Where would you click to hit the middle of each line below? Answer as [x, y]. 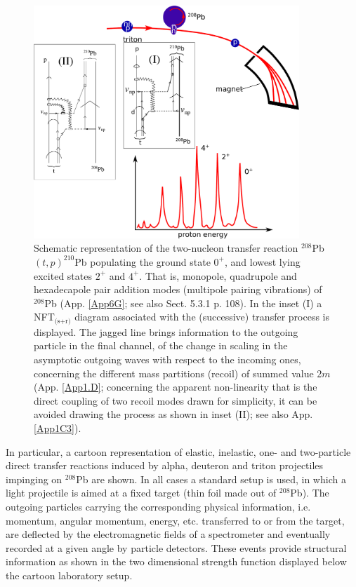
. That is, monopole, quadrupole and [218, 275]
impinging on [34, 479]
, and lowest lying [263, 261]
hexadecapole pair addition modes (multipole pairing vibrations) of [178, 289]
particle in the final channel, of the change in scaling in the [161, 345]
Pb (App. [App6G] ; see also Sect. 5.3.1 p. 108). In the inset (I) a [183, 303]
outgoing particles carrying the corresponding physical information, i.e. [158, 506]
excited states [63, 275]
